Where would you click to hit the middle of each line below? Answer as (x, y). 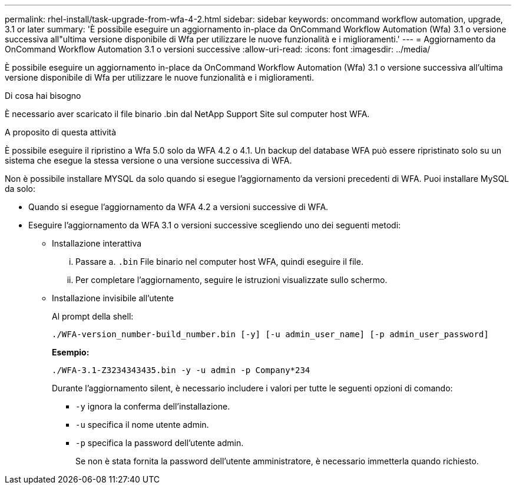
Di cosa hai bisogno (43, 96)
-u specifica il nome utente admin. (142, 425)
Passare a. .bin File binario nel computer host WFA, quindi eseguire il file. (219, 262)
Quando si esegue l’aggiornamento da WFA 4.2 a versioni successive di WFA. (178, 207)
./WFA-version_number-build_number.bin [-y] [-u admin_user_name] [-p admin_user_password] (270, 334)
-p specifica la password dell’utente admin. (160, 443)
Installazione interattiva (97, 243)
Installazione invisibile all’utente (113, 298)
